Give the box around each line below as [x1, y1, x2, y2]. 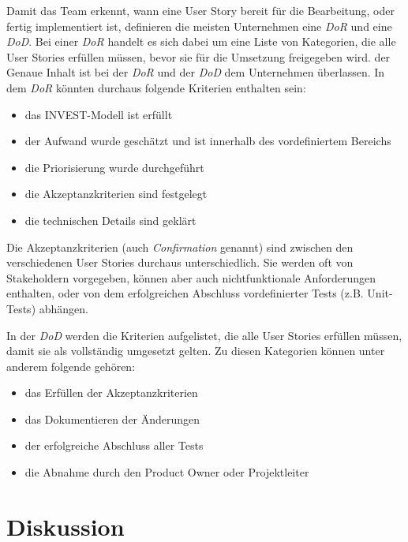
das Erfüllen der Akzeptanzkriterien [24, 384, 198, 401]
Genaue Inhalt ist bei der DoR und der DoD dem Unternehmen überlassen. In [6, 64, 385, 80]
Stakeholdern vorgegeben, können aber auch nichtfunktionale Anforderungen [6, 269, 376, 286]
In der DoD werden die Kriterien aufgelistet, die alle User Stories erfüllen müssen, [6, 327, 402, 343]
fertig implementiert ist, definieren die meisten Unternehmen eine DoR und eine [6, 17, 392, 34]
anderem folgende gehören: [6, 357, 136, 374]
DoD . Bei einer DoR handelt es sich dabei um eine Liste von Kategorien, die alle [6, 33, 396, 50]
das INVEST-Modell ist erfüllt [24, 106, 173, 122]
